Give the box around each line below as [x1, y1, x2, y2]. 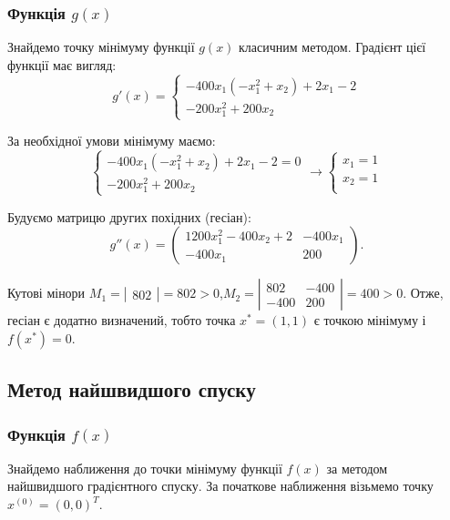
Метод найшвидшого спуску [7, 375, 256, 403]
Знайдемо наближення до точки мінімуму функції [7, 458, 282, 477]
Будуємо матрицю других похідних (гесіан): [7, 207, 251, 226]
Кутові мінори [7, 283, 86, 302]
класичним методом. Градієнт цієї [239, 37, 426, 56]
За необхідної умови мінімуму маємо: [7, 131, 216, 150]
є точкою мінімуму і [313, 311, 426, 330]
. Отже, [403, 283, 444, 302]
